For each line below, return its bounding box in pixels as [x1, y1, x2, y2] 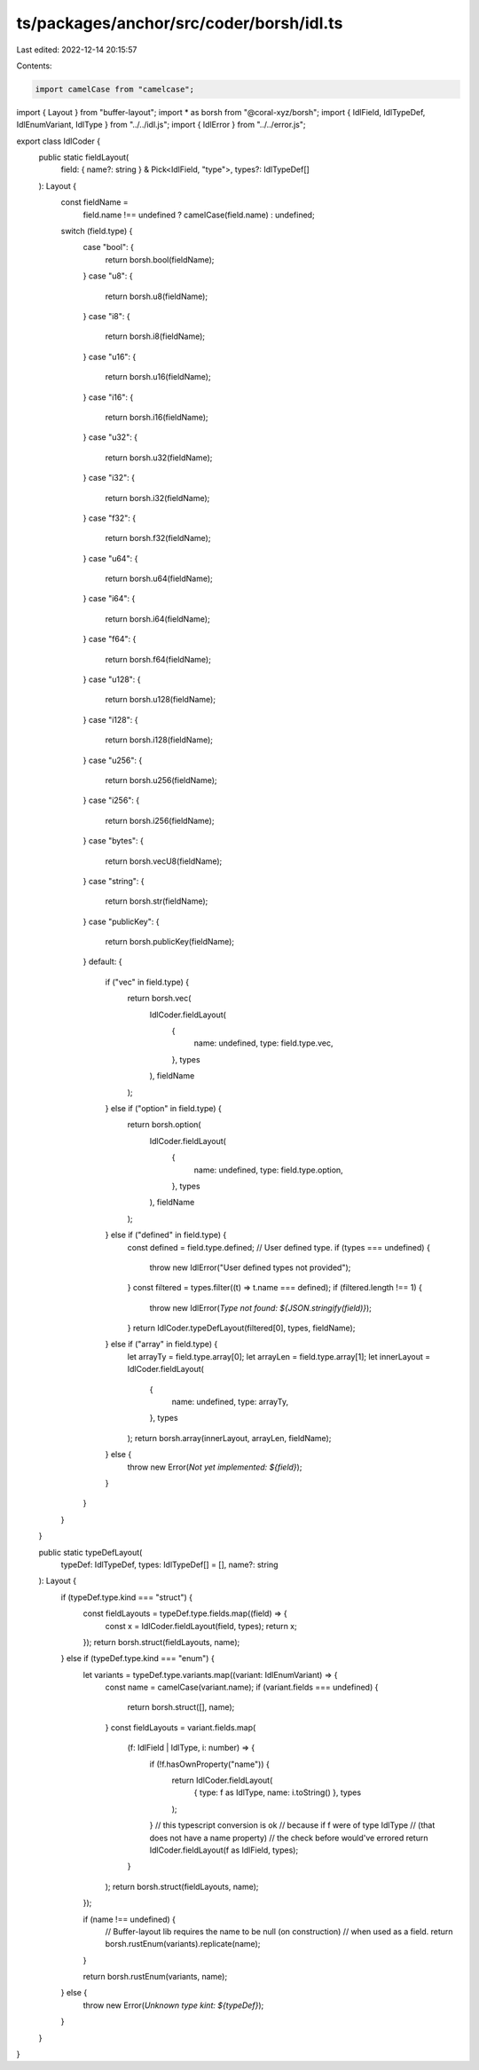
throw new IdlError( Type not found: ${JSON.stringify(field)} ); [149, 1302, 373, 1313]
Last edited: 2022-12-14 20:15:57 [16, 44, 137, 55]
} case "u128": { [82, 674, 141, 685]
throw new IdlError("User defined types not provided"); [149, 1262, 351, 1273]
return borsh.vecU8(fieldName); [105, 856, 223, 866]
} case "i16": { [82, 391, 134, 403]
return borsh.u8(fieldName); [105, 291, 208, 302]
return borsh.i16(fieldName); [105, 412, 208, 422]
